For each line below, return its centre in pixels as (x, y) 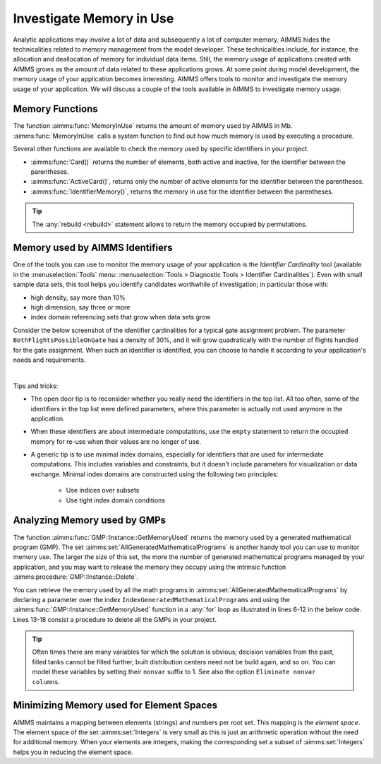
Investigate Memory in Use (93, 18)
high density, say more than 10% (78, 298)
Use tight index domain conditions (116, 500)
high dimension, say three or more (80, 307)
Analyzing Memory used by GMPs (89, 521)
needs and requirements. (49, 360)
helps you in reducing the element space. (73, 752)
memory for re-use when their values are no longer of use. (116, 441)
